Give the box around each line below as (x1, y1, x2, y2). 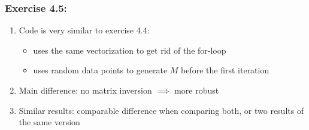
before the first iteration (181, 64, 269, 76)
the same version (19, 116, 80, 128)
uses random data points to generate (33, 64, 168, 76)
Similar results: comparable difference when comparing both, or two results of (19, 104, 304, 116)
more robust (174, 84, 219, 96)
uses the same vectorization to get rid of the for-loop (33, 44, 226, 56)
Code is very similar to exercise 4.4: (19, 24, 150, 36)
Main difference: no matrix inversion (19, 84, 152, 96)
